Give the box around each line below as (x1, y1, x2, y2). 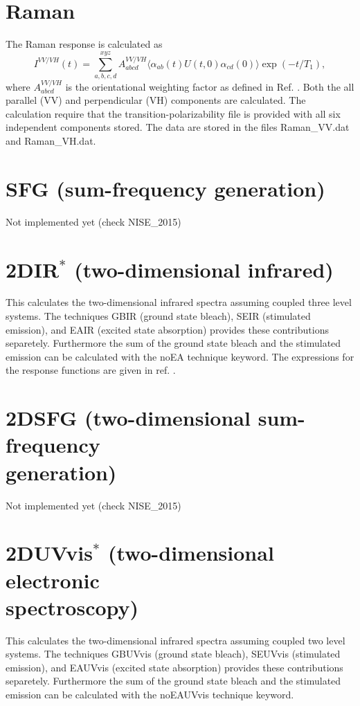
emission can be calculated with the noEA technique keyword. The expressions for (6, 349, 354, 363)
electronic (6, 565, 100, 594)
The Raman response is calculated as (6, 37, 163, 51)
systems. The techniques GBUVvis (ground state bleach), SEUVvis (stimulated (6, 646, 341, 661)
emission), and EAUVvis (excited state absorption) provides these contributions (6, 660, 343, 674)
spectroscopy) (6, 592, 139, 621)
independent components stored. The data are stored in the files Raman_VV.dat (6, 120, 350, 134)
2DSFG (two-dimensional (6, 404, 251, 432)
